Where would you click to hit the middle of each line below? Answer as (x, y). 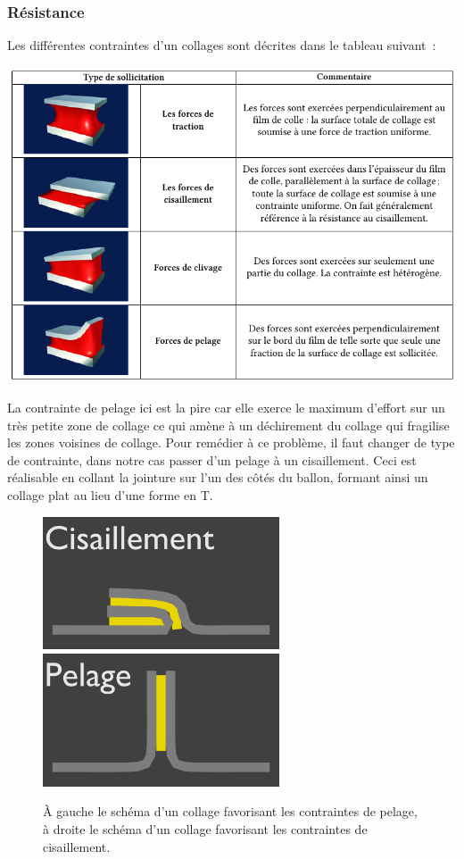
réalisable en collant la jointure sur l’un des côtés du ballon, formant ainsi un (218, 477)
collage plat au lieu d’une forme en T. (110, 495)
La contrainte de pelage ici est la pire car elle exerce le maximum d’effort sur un (226, 408)
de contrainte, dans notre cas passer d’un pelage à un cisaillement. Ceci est (212, 459)
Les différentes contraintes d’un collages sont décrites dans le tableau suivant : (222, 45)
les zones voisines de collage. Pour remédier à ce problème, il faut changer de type (231, 442)
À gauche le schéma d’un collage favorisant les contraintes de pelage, (230, 811)
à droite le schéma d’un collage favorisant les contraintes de (205, 829)
